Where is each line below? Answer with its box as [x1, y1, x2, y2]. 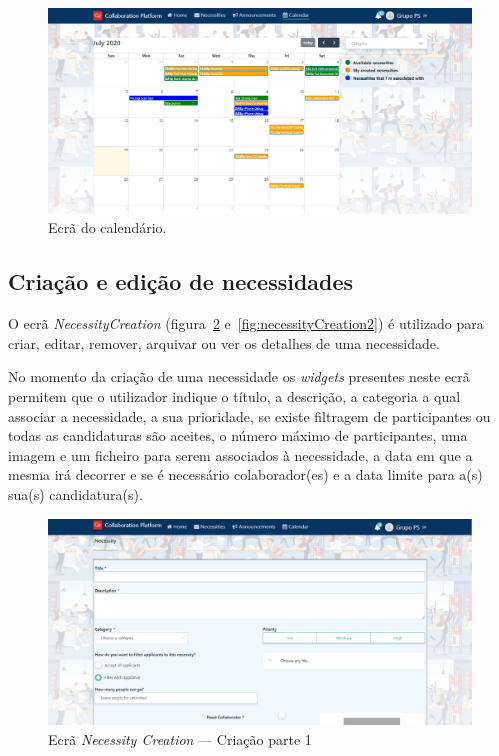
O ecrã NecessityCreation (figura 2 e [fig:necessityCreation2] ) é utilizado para [8, 313, 484, 334]
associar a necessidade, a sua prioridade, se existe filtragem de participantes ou [8, 405, 491, 426]
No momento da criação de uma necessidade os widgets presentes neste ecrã [8, 366, 470, 387]
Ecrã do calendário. [48, 217, 167, 238]
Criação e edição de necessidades [8, 266, 354, 297]
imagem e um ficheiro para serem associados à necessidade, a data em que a [8, 444, 473, 465]
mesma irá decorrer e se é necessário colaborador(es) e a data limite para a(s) [8, 464, 483, 485]
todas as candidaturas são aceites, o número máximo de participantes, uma [8, 425, 468, 446]
